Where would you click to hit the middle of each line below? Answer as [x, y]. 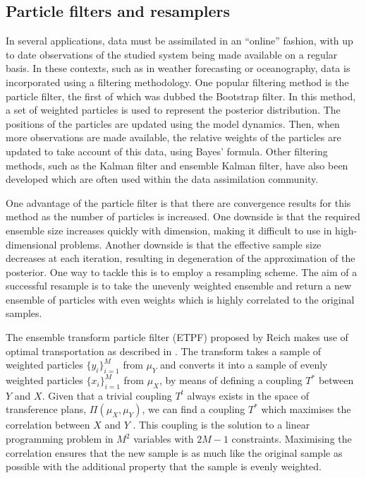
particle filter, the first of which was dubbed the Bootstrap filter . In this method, [181, 96]
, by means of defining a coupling [231, 380]
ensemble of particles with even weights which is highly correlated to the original [180, 299]
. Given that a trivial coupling [107, 395]
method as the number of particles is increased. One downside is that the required [183, 216]
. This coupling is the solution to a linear [221, 425]
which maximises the [306, 409]
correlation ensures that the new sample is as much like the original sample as [174, 452]
